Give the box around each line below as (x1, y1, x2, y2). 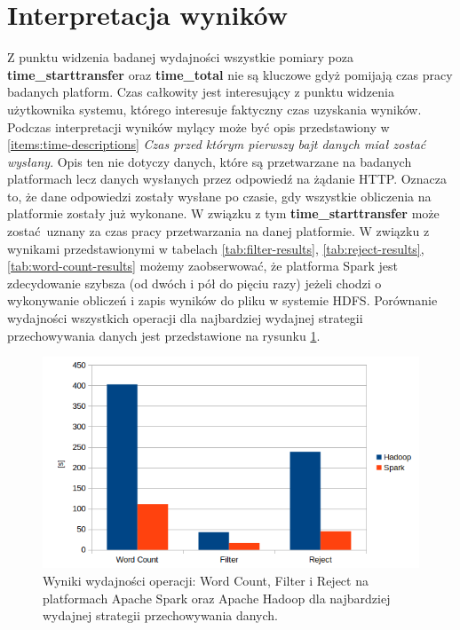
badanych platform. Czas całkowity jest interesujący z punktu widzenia (7, 83, 394, 101)
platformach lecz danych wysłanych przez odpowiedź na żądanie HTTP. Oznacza (7, 169, 448, 188)
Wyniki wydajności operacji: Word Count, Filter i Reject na (43, 571, 369, 590)
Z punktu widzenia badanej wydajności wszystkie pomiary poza (7, 48, 353, 67)
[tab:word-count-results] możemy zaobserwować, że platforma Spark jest (7, 256, 398, 275)
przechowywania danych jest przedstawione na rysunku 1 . (7, 326, 321, 344)
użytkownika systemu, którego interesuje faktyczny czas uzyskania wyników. (7, 99, 422, 118)
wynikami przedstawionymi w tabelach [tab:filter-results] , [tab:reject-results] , (7, 239, 424, 257)
